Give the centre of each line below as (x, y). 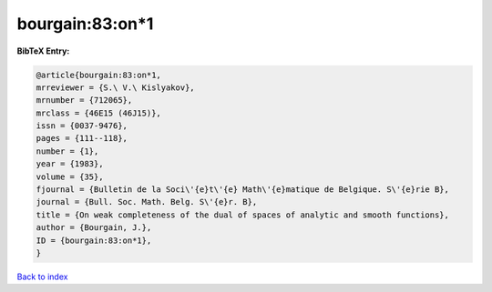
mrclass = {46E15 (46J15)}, (98, 113)
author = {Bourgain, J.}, (94, 228)
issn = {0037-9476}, (82, 126)
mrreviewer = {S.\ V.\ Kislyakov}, (115, 87)
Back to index (42, 277)
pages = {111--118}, (82, 138)
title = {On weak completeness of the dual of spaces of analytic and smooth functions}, (243, 215)
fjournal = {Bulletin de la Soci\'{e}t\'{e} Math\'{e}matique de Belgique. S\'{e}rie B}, (243, 190)
